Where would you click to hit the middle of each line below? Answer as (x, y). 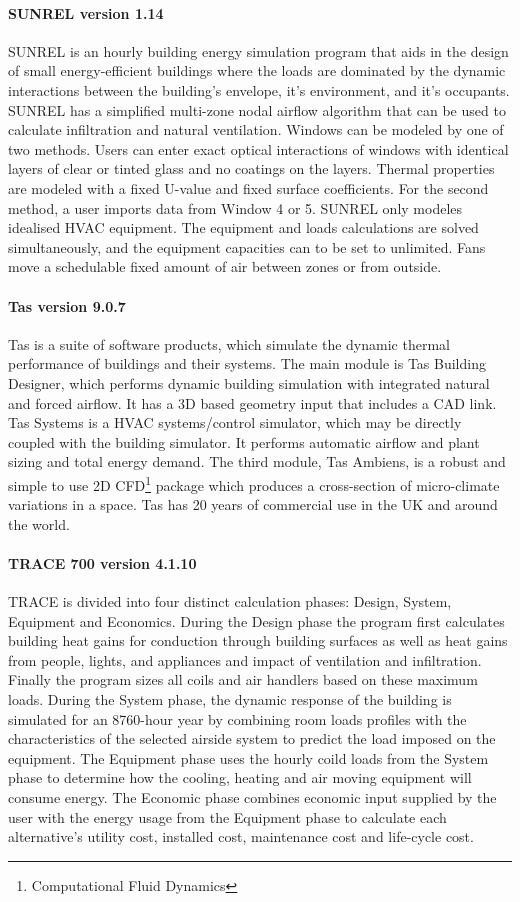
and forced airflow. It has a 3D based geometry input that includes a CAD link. (252, 402)
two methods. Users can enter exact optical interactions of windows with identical (258, 148)
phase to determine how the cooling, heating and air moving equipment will (240, 777)
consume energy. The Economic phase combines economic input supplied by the (252, 797)
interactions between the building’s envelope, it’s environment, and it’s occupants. (259, 89)
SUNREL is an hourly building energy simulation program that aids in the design (258, 50)
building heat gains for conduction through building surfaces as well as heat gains (258, 640)
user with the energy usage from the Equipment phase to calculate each (227, 816)
